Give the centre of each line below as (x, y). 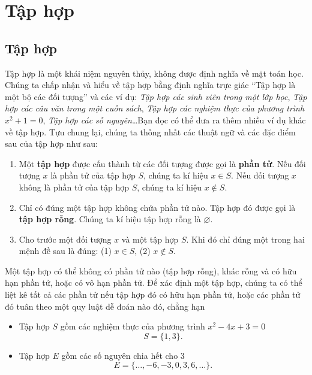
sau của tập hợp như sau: (51, 143)
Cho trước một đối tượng (65, 239)
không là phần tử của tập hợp (74, 187)
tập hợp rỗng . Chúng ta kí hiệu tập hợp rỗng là (110, 219)
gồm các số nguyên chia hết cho (120, 355)
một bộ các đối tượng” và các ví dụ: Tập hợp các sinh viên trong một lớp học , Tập (156, 96)
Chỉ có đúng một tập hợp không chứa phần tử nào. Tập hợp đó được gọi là (157, 207)
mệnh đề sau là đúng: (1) (65, 251)
